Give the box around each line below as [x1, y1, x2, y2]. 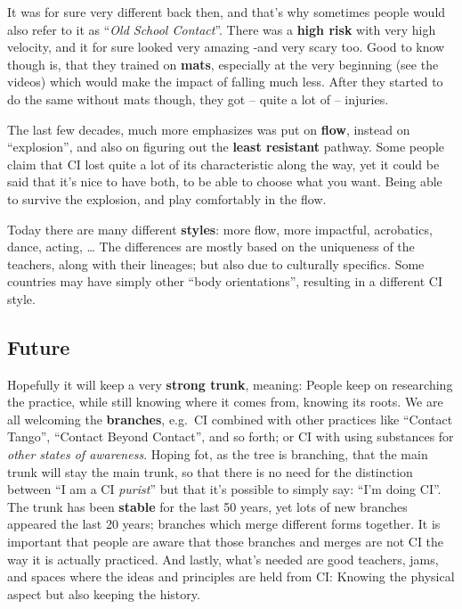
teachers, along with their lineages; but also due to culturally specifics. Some [7, 254, 425, 273]
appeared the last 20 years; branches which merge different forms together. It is [7, 514, 441, 533]
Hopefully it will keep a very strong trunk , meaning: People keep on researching [7, 374, 453, 393]
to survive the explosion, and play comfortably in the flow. [7, 189, 327, 208]
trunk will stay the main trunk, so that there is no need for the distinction [7, 462, 413, 481]
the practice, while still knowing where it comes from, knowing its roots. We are [7, 392, 443, 411]
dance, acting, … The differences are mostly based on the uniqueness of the [7, 237, 415, 256]
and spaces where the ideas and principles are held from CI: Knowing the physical [7, 567, 455, 586]
